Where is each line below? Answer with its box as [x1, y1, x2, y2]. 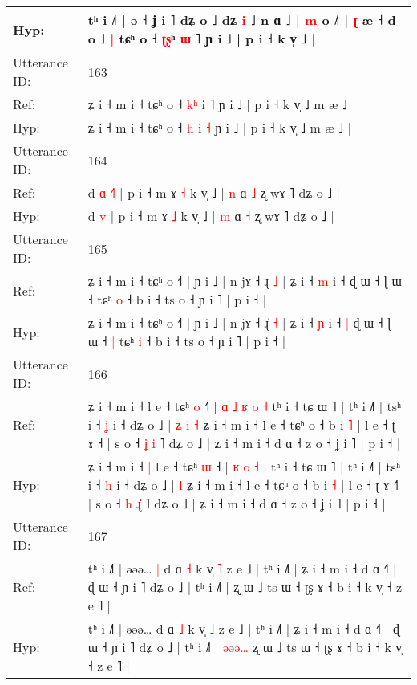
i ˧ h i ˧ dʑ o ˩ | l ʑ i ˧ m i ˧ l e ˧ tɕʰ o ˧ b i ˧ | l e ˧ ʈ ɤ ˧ [87, 475, 399, 494]
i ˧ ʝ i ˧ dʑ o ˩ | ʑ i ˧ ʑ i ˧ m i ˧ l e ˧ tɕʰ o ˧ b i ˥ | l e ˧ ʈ [87, 415, 396, 434]
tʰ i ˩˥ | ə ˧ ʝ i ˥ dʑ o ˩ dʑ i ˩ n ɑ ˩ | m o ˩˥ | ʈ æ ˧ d [87, 10, 396, 29]
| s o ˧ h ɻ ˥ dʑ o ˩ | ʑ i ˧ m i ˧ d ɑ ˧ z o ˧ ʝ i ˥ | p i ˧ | [87, 494, 386, 512]
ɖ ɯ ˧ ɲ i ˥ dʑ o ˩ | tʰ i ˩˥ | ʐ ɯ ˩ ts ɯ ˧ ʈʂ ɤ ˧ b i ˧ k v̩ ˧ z [87, 577, 403, 596]
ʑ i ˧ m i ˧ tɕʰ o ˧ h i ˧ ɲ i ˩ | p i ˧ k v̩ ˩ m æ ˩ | [87, 118, 351, 137]
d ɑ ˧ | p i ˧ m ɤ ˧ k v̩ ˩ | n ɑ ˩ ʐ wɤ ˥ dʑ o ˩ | [87, 183, 340, 202]
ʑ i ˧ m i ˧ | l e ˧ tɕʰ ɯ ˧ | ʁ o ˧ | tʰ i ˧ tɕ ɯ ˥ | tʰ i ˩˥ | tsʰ [87, 457, 401, 475]
